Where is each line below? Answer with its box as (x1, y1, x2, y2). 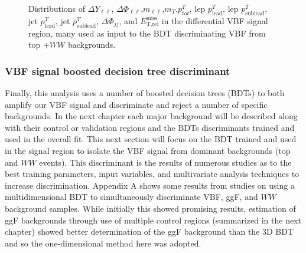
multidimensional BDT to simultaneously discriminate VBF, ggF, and (5, 190, 258, 203)
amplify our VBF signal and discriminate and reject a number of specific (5, 98, 268, 110)
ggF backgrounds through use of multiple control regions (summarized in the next (5, 213, 301, 226)
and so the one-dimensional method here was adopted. (5, 236, 201, 249)
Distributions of (28, 2, 86, 14)
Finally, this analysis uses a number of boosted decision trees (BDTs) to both (5, 87, 285, 98)
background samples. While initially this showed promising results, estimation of (5, 202, 296, 214)
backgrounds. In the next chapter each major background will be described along (5, 110, 298, 122)
